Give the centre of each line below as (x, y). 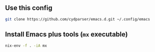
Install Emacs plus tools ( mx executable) (66, 34)
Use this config (29, 8)
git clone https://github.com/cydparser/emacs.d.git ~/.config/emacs (78, 19)
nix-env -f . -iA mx (26, 46)
